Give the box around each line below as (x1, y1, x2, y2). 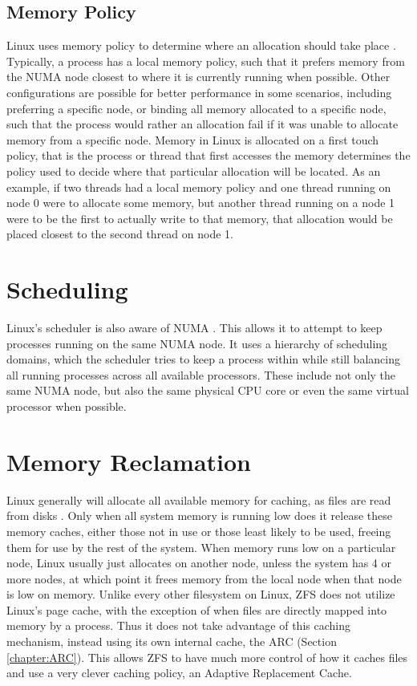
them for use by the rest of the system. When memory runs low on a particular (6, 538, 396, 555)
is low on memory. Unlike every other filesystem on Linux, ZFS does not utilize (6, 586, 395, 603)
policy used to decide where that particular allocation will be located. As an (6, 162, 381, 179)
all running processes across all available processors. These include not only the (6, 366, 396, 383)
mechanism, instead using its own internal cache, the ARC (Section (6, 633, 337, 650)
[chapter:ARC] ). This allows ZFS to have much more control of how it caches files (6, 648, 408, 665)
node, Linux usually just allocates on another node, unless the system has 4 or (6, 554, 392, 571)
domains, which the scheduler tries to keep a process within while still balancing (6, 351, 400, 367)
